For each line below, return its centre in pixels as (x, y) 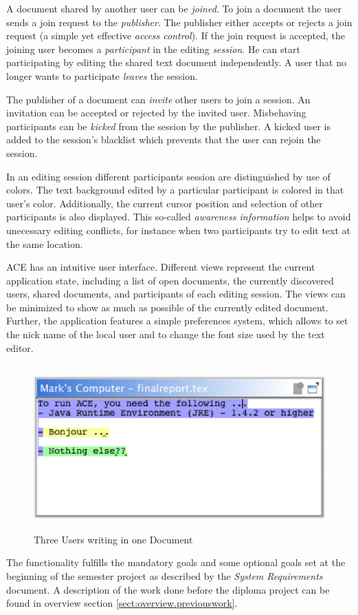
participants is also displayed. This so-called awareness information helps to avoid (179, 217)
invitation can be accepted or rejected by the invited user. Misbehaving (156, 113)
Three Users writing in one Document (113, 539)
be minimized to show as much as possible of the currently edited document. (167, 307)
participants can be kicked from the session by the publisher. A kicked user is (168, 126)
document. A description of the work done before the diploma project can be (168, 589)
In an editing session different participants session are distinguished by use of (168, 176)
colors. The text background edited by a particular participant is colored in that (175, 190)
